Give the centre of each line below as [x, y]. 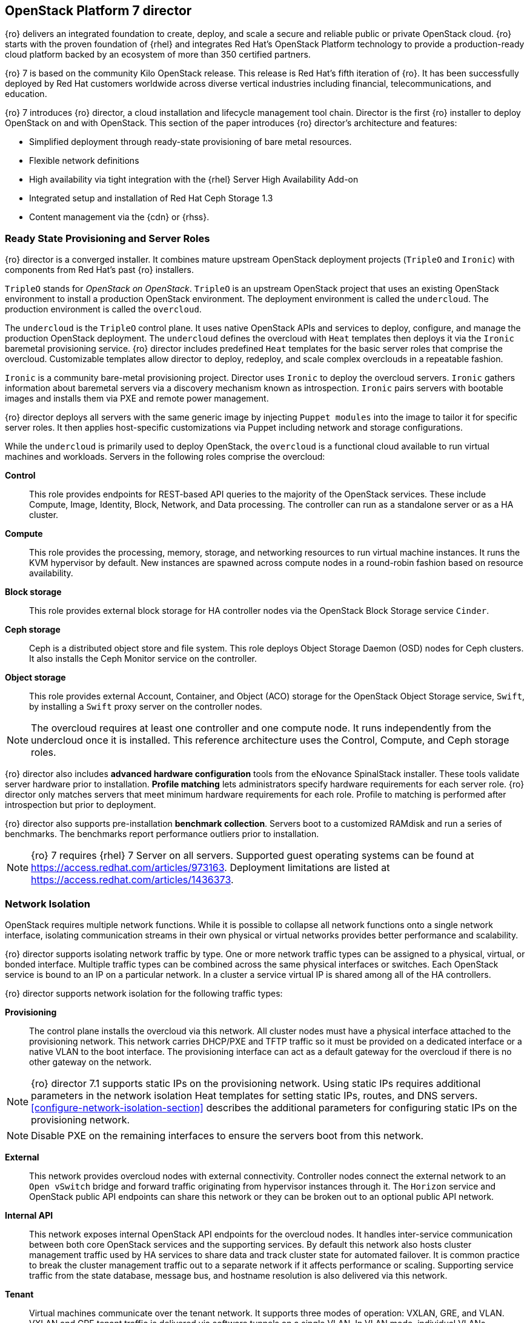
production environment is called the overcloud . [103, 309]
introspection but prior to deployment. [81, 805]
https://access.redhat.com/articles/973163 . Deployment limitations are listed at [210, 868]
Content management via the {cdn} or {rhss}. [119, 217]
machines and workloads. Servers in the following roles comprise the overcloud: [165, 457]
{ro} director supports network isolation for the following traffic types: [144, 993]
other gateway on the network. [90, 1062]
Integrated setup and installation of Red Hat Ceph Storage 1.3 [151, 198]
